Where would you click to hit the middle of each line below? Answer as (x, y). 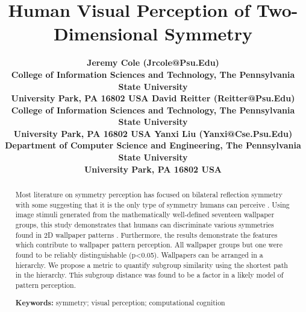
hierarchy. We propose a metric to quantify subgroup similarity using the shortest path (151, 265)
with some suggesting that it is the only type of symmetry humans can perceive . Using (152, 204)
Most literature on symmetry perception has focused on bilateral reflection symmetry (149, 195)
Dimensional (106, 33)
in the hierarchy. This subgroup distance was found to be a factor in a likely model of (149, 275)
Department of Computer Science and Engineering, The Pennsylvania (153, 145)
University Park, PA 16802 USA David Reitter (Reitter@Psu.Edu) (153, 98)
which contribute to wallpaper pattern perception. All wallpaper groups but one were (149, 245)
